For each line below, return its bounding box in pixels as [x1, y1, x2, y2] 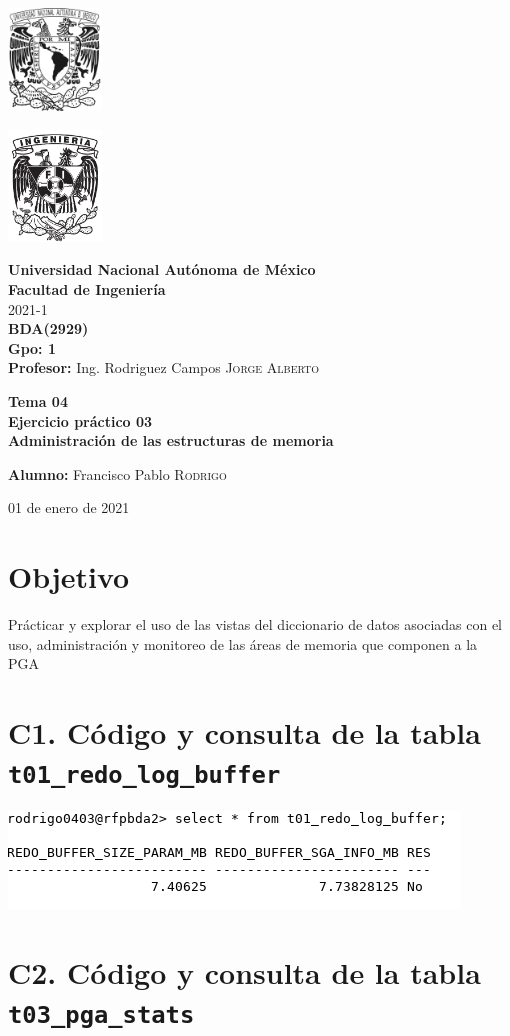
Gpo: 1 [8, 337, 56, 358]
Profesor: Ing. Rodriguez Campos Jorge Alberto [8, 357, 319, 378]
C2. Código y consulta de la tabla [8, 952, 481, 993]
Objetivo [8, 556, 130, 597]
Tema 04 [8, 391, 68, 411]
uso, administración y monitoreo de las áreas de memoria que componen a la [8, 633, 478, 654]
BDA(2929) [8, 318, 89, 339]
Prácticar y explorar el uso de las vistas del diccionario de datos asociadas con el [8, 614, 503, 635]
